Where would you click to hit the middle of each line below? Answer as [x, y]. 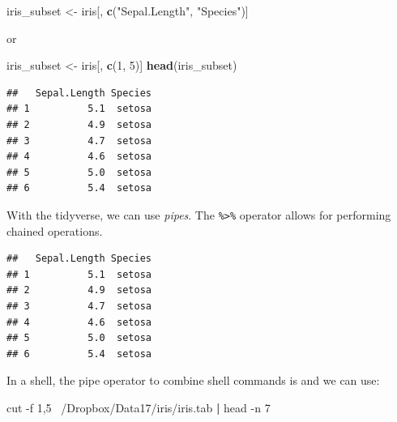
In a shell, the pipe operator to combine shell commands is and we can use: [193, 380]
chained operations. [55, 230]
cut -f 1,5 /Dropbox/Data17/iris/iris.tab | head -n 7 [139, 407]
